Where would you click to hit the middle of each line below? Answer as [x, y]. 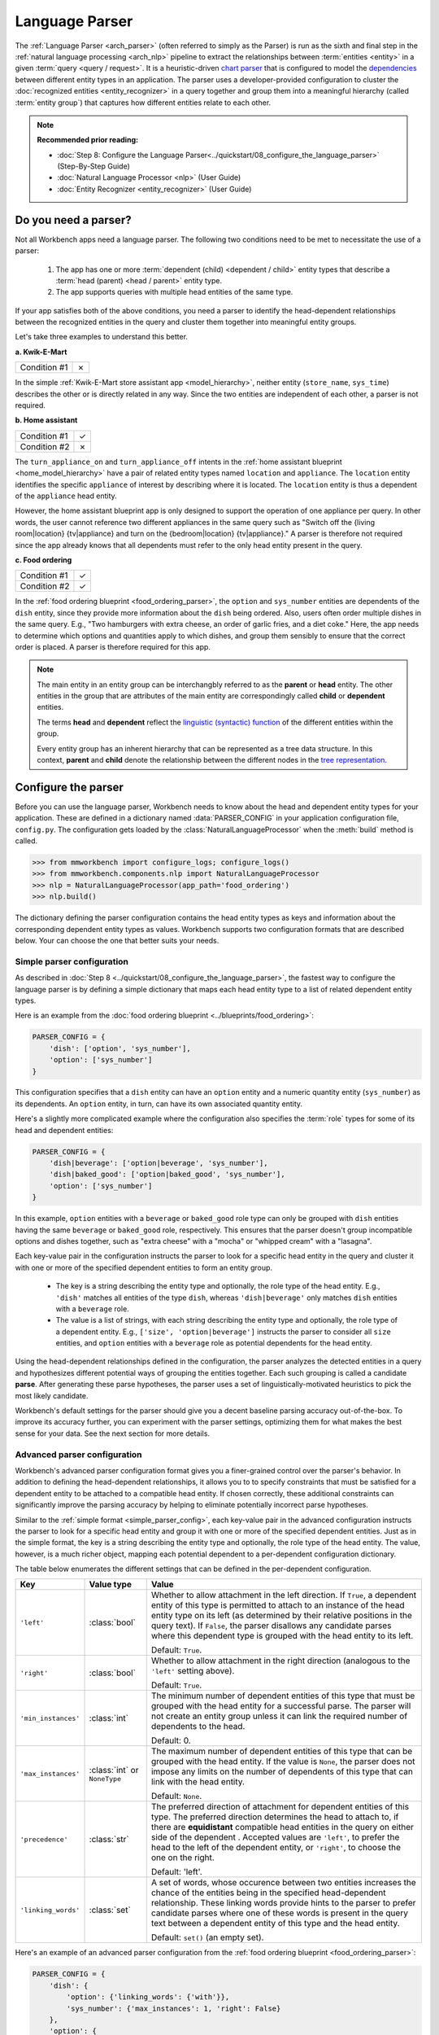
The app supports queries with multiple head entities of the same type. [174, 292]
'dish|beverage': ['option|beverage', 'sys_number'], [159, 1163]
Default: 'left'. [176, 1872]
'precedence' [44, 1839]
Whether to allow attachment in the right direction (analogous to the [280, 1661]
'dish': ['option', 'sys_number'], [120, 1048]
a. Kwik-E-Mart [41, 352]
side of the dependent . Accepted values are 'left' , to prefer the [275, 1837]
